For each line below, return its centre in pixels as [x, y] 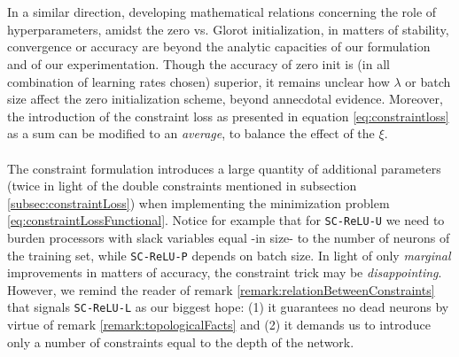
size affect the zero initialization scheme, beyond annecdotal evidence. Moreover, [225, 99]
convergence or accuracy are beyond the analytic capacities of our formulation [219, 47]
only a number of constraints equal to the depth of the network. [181, 341]
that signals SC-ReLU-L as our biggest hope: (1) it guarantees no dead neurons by [228, 307]
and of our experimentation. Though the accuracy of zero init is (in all [198, 63]
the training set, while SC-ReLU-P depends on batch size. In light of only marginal [229, 255]
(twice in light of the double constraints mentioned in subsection [182, 186]
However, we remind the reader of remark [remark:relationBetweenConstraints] [221, 289]
